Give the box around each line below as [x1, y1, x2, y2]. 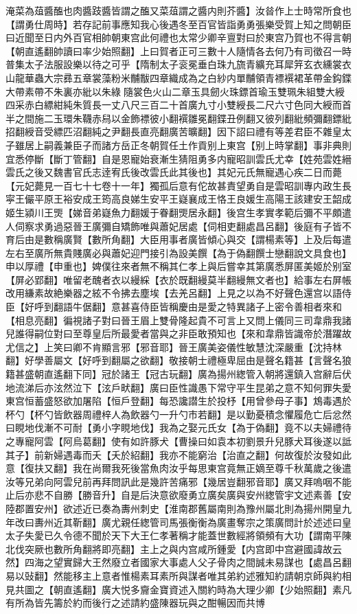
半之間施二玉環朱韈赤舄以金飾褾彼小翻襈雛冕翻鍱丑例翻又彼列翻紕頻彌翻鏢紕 [5, 111, 352, 125]
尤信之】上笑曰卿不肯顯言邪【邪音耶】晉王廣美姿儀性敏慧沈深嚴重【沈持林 [5, 339, 342, 354]
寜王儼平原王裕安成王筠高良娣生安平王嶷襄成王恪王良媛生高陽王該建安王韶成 [5, 192, 352, 206]
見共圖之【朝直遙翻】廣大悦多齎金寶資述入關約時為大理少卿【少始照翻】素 [5, 582, 342, 596]
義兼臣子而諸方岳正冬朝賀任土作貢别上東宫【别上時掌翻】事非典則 [53, 137, 352, 152]
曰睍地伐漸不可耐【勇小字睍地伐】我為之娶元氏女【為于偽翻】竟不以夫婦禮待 [5, 420, 352, 435]
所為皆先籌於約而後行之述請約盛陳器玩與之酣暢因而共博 [14, 595, 265, 610]
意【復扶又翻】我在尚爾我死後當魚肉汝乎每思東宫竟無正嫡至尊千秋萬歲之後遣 [5, 461, 352, 475]
